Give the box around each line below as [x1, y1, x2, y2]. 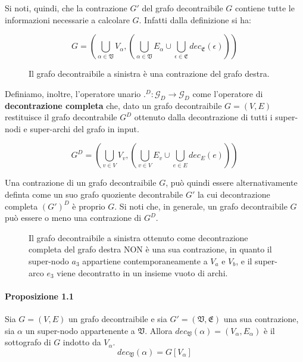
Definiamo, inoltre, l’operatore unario [5, 87, 141, 99]
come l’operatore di [192, 87, 263, 99]
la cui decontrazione [197, 188, 270, 200]
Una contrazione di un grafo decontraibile [5, 176, 157, 189]
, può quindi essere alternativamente [165, 176, 298, 189]
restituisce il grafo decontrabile [5, 111, 117, 123]
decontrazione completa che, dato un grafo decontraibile [5, 99, 222, 111]
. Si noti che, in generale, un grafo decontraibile [114, 199, 288, 212]
